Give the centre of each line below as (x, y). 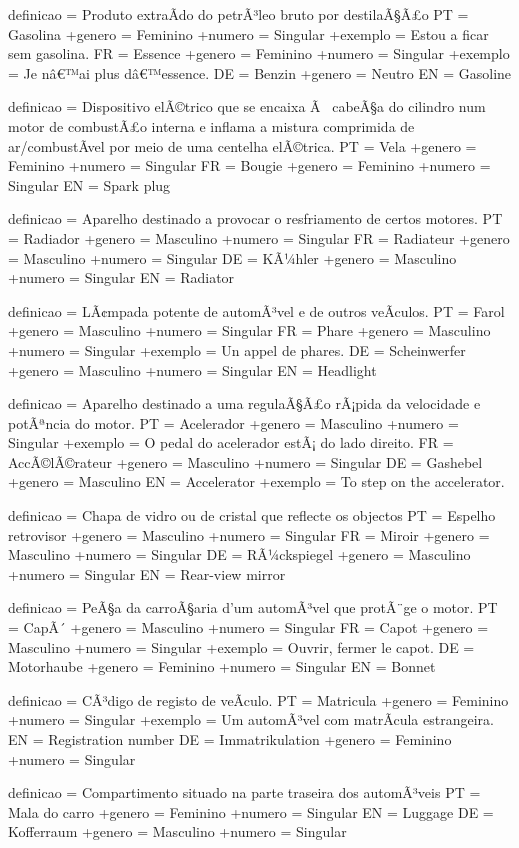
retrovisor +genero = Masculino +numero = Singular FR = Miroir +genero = (249, 534)
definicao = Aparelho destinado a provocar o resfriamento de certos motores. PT (255, 218)
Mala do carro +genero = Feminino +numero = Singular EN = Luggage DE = (251, 811)
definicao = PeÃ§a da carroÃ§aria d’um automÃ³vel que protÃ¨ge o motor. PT (253, 607)
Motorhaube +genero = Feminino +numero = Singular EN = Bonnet (222, 666)
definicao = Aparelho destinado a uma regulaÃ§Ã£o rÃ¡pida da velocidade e (244, 403)
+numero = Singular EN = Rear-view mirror (147, 573)
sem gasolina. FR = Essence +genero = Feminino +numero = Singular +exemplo (259, 53)
